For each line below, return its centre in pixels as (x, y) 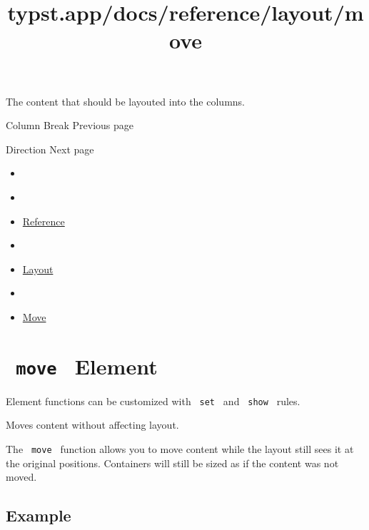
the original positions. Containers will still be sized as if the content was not (172, 463)
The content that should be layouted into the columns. (125, 101)
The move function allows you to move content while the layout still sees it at (180, 449)
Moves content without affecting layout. (92, 425)
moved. (21, 477)
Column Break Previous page (70, 125)
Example (39, 515)
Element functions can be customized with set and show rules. (153, 401)
